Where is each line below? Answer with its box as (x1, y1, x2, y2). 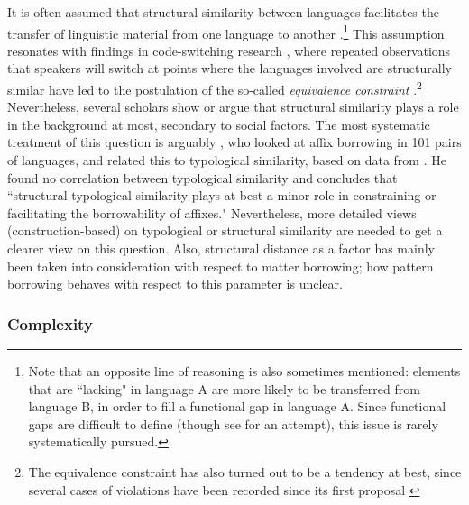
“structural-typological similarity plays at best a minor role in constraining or (7, 186, 437, 205)
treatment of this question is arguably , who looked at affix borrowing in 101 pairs (7, 133, 462, 151)
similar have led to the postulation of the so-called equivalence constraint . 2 (7, 78, 422, 98)
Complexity (7, 312, 93, 335)
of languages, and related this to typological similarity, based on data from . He (7, 151, 446, 170)
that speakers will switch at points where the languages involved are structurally (7, 59, 452, 78)
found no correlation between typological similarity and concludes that (7, 168, 398, 187)
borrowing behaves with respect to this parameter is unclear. (7, 274, 343, 293)
